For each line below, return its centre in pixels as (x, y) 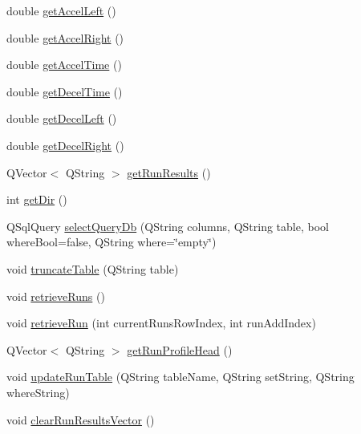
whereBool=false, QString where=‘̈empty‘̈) (112, 242)
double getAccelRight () (65, 37)
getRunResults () (169, 172)
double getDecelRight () (65, 145)
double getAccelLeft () (61, 10)
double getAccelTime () (64, 65)
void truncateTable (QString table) (93, 268)
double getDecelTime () (65, 91)
